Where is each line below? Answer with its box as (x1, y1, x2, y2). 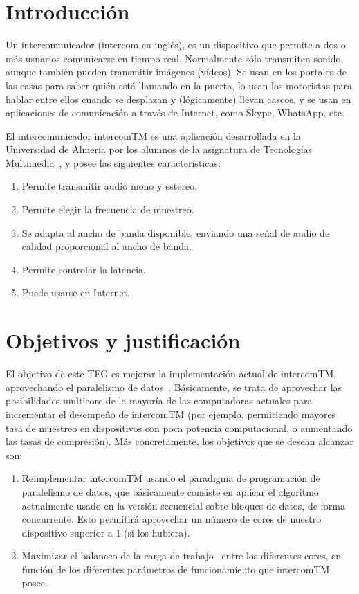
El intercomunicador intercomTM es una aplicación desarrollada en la (6, 128, 301, 143)
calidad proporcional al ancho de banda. (21, 239, 192, 253)
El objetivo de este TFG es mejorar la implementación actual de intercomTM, (6, 366, 337, 381)
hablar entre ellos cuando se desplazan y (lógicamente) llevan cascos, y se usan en (6, 91, 351, 106)
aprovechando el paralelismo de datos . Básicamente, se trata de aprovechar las (6, 379, 342, 394)
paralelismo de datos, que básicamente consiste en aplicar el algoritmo (21, 484, 319, 498)
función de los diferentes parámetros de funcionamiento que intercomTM (21, 561, 330, 576)
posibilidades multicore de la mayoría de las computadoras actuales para (6, 393, 313, 408)
